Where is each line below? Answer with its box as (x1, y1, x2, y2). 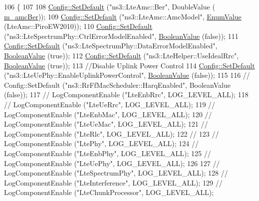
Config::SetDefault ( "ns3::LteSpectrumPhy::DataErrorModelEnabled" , (4, 40, 218, 51)
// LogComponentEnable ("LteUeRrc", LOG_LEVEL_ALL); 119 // (4, 99, 216, 109)
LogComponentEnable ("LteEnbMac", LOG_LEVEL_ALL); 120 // (4, 109, 212, 119)
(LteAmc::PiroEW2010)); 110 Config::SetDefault (4, 21, 153, 31)
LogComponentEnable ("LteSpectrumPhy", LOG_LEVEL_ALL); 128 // (4, 168, 228, 178)
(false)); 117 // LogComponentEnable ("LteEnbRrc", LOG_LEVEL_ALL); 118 (4, 89, 249, 100)
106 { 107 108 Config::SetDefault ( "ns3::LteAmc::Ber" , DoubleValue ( (4, 1, 215, 11)
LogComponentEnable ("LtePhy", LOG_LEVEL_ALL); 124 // (4, 138, 199, 149)
